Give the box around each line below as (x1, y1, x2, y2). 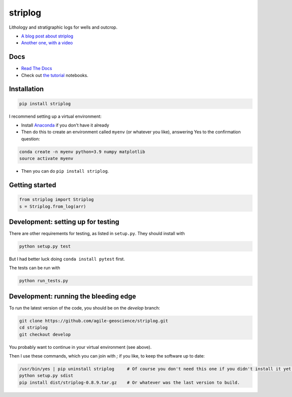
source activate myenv (19, 156, 73, 162)
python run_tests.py (19, 278, 68, 284)
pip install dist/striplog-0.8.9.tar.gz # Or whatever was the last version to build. (19, 379, 240, 385)
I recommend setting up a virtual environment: (9, 113, 102, 119)
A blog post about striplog (21, 33, 73, 39)
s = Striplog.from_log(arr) (19, 203, 86, 209)
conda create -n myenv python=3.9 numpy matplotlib (19, 149, 146, 154)
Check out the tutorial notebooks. (21, 72, 89, 78)
